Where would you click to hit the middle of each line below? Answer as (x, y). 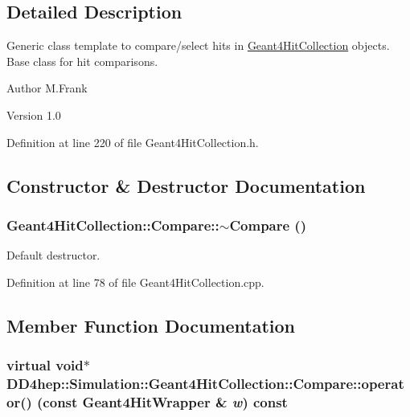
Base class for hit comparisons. (82, 61)
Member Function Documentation (151, 325)
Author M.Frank (47, 88)
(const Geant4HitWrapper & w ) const (162, 401)
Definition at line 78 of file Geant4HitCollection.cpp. (135, 282)
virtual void (45, 365)
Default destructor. (53, 255)
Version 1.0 (34, 114)
